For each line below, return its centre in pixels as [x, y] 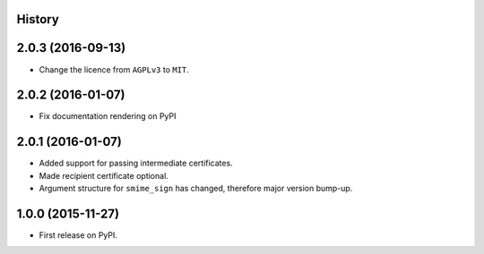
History [38, 19]
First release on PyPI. [78, 235]
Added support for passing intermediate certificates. [136, 163]
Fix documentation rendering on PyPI [108, 116]
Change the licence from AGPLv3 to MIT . [114, 69]
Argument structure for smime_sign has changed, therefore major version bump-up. [196, 189]
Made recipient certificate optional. [104, 175]
